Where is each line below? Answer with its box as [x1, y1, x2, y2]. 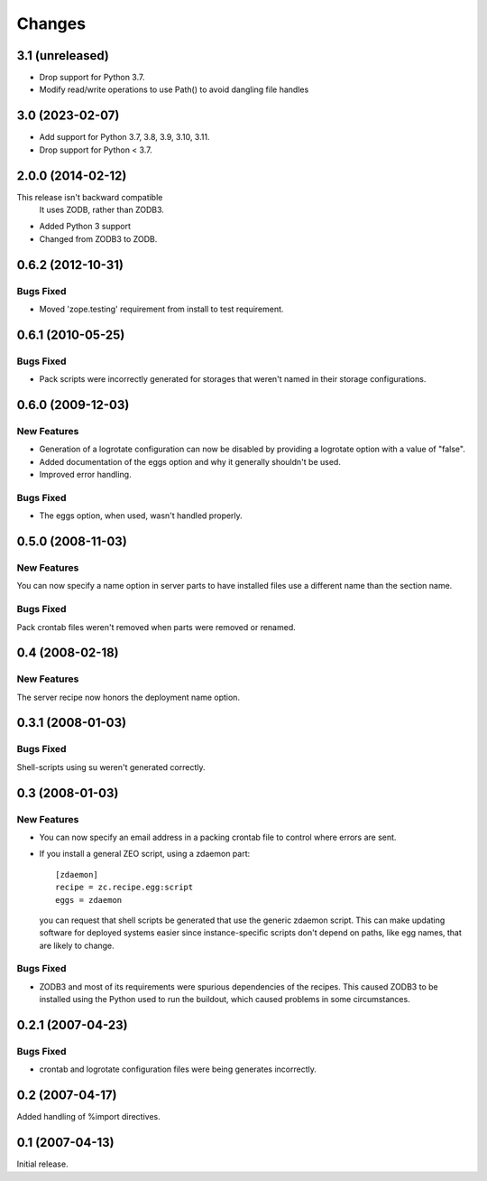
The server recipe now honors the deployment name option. [16, 692, 241, 702]
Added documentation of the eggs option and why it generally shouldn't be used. [39, 456, 342, 467]
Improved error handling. [39, 470, 132, 480]
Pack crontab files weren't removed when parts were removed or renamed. [16, 621, 297, 632]
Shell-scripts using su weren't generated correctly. [16, 761, 207, 772]
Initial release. [16, 1158, 69, 1169]
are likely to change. [39, 940, 115, 951]
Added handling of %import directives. [16, 1111, 161, 1122]
